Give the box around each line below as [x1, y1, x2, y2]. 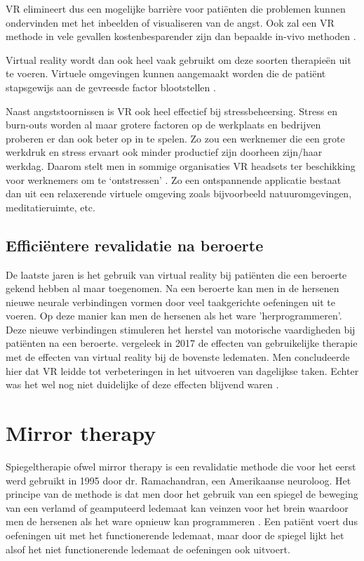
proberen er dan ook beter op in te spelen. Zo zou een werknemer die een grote [6, 131, 345, 145]
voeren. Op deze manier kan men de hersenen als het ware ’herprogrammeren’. [6, 308, 342, 323]
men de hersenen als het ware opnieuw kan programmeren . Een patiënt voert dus [6, 514, 358, 529]
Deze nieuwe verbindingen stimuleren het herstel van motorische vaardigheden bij [6, 322, 356, 336]
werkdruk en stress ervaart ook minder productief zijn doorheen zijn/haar [6, 145, 323, 159]
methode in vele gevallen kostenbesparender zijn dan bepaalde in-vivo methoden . [6, 29, 356, 44]
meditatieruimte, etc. [6, 199, 95, 214]
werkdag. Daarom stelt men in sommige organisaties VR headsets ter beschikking [6, 158, 356, 173]
